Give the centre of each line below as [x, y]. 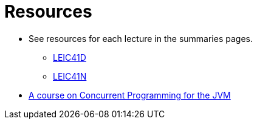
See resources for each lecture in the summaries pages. [141, 38]
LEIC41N [70, 76]
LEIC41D [70, 57]
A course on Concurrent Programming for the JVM [130, 95]
